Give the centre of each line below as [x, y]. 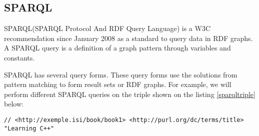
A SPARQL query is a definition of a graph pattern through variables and [117, 48]
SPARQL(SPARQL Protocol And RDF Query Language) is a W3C [107, 28]
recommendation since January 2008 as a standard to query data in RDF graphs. [128, 38]
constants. [19, 57]
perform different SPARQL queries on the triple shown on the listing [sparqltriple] [130, 94]
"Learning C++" [29, 128]
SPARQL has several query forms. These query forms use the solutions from [121, 74]
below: [14, 104]
